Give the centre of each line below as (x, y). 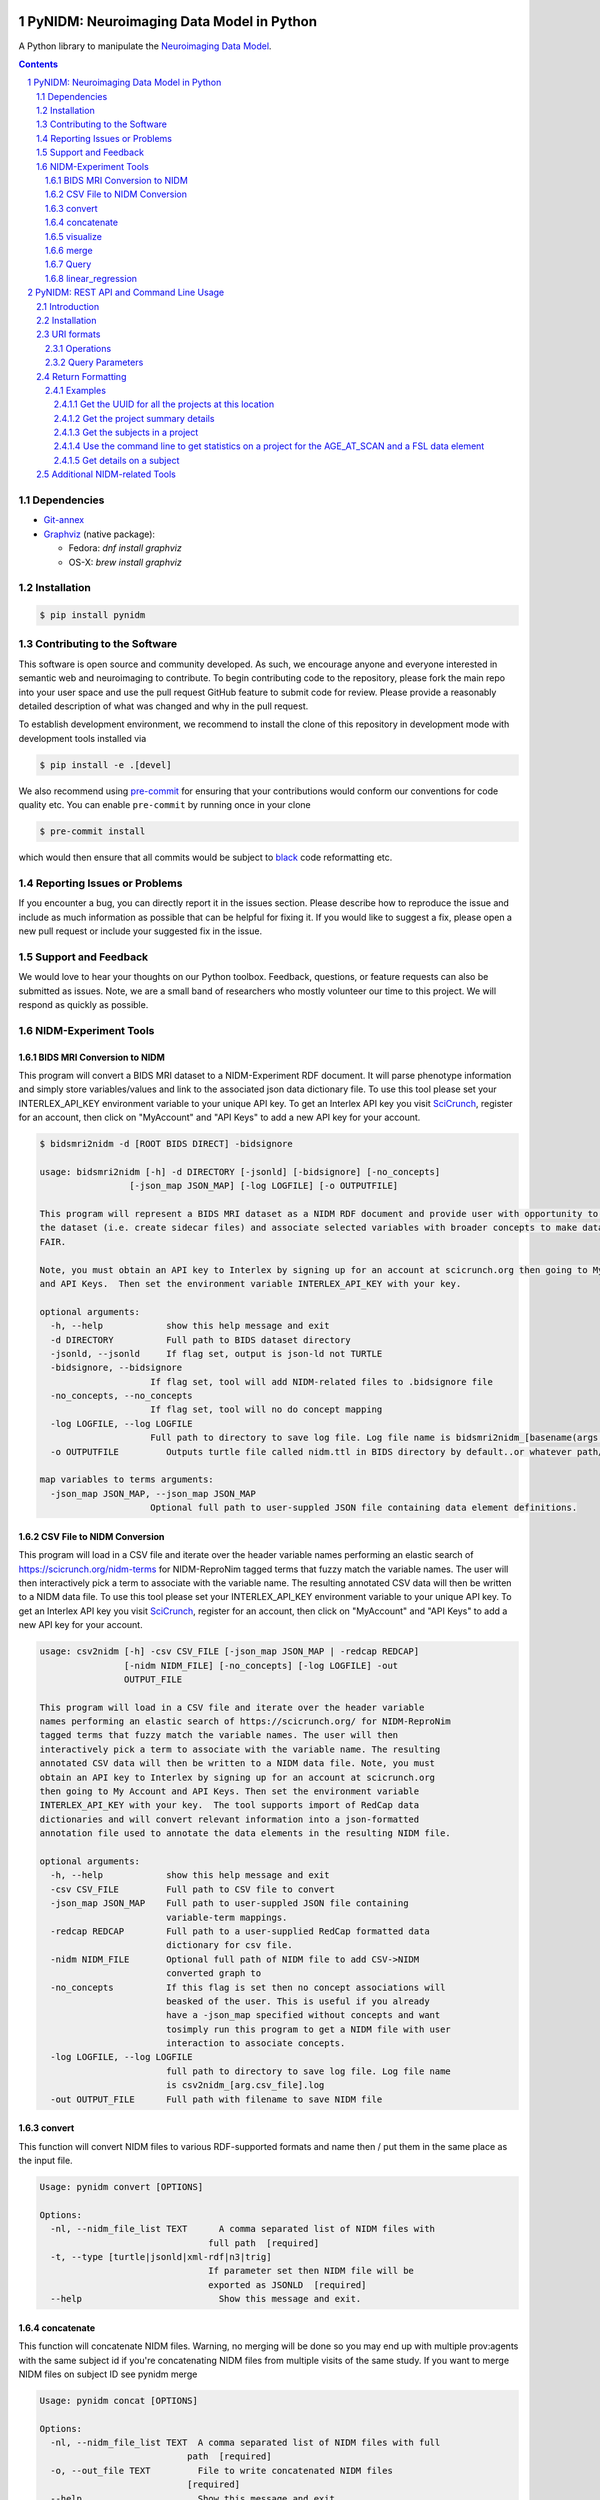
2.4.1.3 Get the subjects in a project (126, 432)
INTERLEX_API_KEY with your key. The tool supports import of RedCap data (229, 1805)
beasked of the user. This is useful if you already (297, 2001)
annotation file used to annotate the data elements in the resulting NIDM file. (245, 1833)
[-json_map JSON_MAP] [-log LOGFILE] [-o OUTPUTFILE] (263, 1186)
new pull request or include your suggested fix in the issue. (140, 931)
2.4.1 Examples (76, 390)
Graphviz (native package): (99, 534)
